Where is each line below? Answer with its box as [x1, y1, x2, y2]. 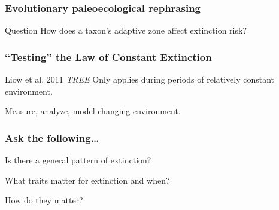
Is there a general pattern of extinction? [5, 154, 151, 166]
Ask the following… [5, 130, 99, 145]
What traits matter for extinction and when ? [5, 174, 170, 186]
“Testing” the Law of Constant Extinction [5, 49, 212, 64]
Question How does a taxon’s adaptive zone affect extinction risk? [5, 24, 247, 36]
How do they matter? [5, 194, 83, 206]
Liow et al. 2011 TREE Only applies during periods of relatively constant [5, 73, 275, 86]
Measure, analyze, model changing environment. [5, 105, 181, 117]
